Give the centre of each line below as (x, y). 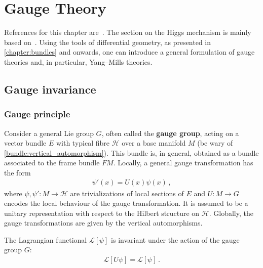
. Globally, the (231, 213)
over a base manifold (154, 143)
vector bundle (25, 143)
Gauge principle (37, 114)
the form (17, 172)
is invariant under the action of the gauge (175, 239)
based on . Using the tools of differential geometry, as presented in (108, 42)
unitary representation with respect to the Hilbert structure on (102, 213)
